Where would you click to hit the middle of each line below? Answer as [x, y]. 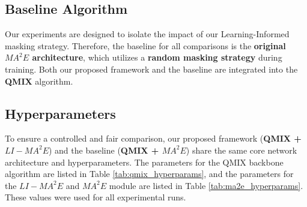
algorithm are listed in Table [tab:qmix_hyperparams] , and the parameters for [149, 174]
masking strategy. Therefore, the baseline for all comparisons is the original [145, 45]
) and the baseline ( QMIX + [104, 150]
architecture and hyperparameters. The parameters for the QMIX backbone [144, 162]
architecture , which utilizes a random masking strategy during [157, 57]
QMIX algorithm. [39, 81]
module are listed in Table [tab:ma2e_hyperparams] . [206, 185]
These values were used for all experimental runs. [96, 197]
